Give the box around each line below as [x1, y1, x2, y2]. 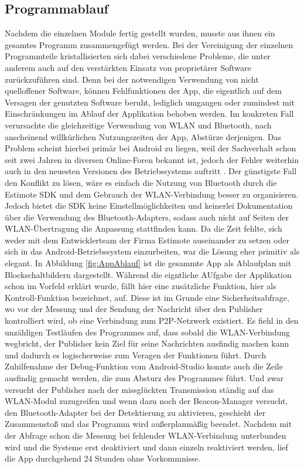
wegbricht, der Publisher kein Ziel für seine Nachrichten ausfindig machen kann [5, 337, 289, 350]
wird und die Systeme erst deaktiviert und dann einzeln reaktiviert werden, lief [5, 440, 288, 453]
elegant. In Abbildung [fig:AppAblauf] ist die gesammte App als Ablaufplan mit [5, 257, 292, 269]
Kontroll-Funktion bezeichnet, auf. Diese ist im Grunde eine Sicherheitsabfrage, [5, 291, 289, 303]
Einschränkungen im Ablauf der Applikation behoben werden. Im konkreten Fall [5, 107, 294, 120]
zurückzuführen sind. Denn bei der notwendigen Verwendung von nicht [5, 73, 259, 85]
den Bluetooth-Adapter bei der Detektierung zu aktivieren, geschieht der [5, 406, 266, 418]
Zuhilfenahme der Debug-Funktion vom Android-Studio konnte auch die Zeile [5, 360, 283, 372]
